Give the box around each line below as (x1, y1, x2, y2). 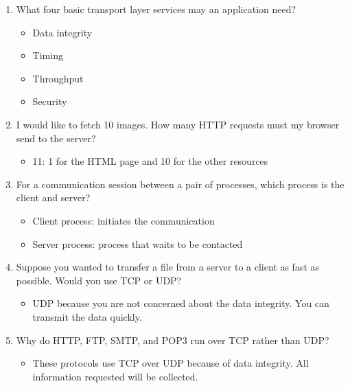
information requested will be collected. (32, 369, 198, 383)
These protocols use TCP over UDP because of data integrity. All (32, 356, 309, 370)
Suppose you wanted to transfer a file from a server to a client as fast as (16, 260, 320, 274)
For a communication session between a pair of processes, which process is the (16, 176, 345, 191)
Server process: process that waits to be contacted (32, 236, 243, 251)
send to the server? (16, 130, 96, 145)
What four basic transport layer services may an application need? (16, 2, 296, 16)
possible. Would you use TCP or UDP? (16, 273, 182, 287)
